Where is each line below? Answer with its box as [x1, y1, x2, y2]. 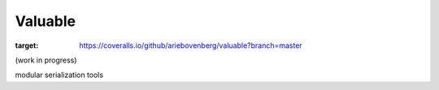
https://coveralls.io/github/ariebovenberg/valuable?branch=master [79, 41, 302, 50]
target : [15, 41, 39, 50]
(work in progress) [15, 55, 77, 65]
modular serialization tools [15, 70, 104, 80]
